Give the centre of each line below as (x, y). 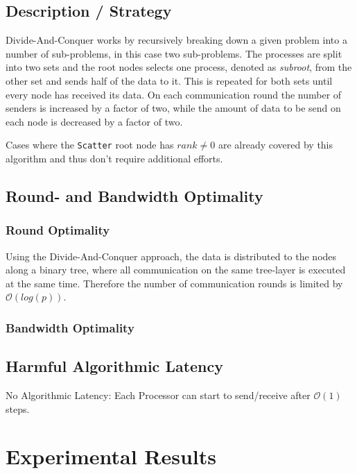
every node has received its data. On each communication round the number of (174, 94)
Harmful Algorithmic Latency (115, 366)
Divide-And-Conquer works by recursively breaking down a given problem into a (176, 40)
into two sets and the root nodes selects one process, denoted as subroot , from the (179, 67)
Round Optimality (58, 230)
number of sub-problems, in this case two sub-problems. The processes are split (174, 53)
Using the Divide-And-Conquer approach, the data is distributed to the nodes (171, 256)
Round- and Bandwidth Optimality (134, 196)
